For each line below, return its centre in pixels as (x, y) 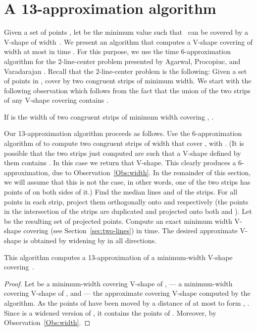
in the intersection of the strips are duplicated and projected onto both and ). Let (128, 211)
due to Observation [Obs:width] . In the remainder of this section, (151, 172)
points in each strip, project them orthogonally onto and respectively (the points (126, 201)
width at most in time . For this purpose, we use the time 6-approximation (117, 51)
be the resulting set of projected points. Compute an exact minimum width (118, 221)
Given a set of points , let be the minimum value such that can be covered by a (126, 32)
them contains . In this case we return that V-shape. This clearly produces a (120, 163)
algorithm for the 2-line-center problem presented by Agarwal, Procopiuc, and (122, 61)
